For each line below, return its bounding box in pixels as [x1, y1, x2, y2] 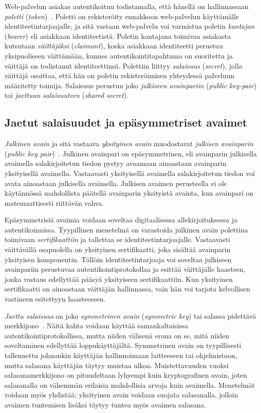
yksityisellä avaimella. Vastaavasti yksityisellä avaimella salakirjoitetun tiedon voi [5, 167, 255, 178]
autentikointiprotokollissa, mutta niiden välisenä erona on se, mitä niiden [5, 330, 229, 340]
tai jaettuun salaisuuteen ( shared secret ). [5, 90, 129, 100]
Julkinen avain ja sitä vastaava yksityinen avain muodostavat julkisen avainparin [5, 138, 253, 149]
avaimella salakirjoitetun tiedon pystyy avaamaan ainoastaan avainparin [5, 158, 226, 168]
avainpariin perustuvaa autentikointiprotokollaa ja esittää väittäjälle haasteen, [5, 264, 245, 274]
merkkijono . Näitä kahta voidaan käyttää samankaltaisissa [5, 320, 189, 331]
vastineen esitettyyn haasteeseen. [5, 293, 106, 304]
